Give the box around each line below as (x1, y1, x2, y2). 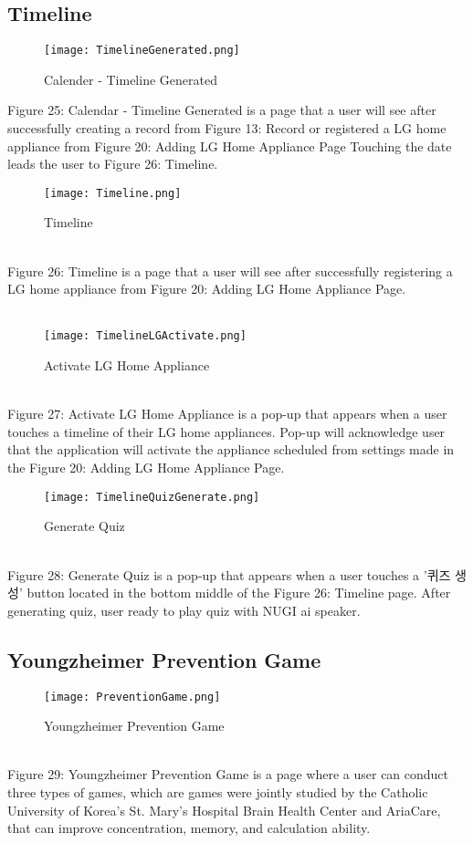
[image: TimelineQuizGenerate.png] (44, 490, 260, 504)
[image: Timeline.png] (44, 186, 182, 200)
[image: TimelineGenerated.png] (44, 44, 240, 57)
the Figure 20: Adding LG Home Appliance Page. (7, 458, 285, 477)
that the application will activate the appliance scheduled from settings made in (7, 440, 455, 459)
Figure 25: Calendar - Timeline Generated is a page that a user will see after (7, 100, 436, 120)
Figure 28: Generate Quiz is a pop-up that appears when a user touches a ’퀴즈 (7, 565, 451, 584)
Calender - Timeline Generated (44, 69, 217, 88)
